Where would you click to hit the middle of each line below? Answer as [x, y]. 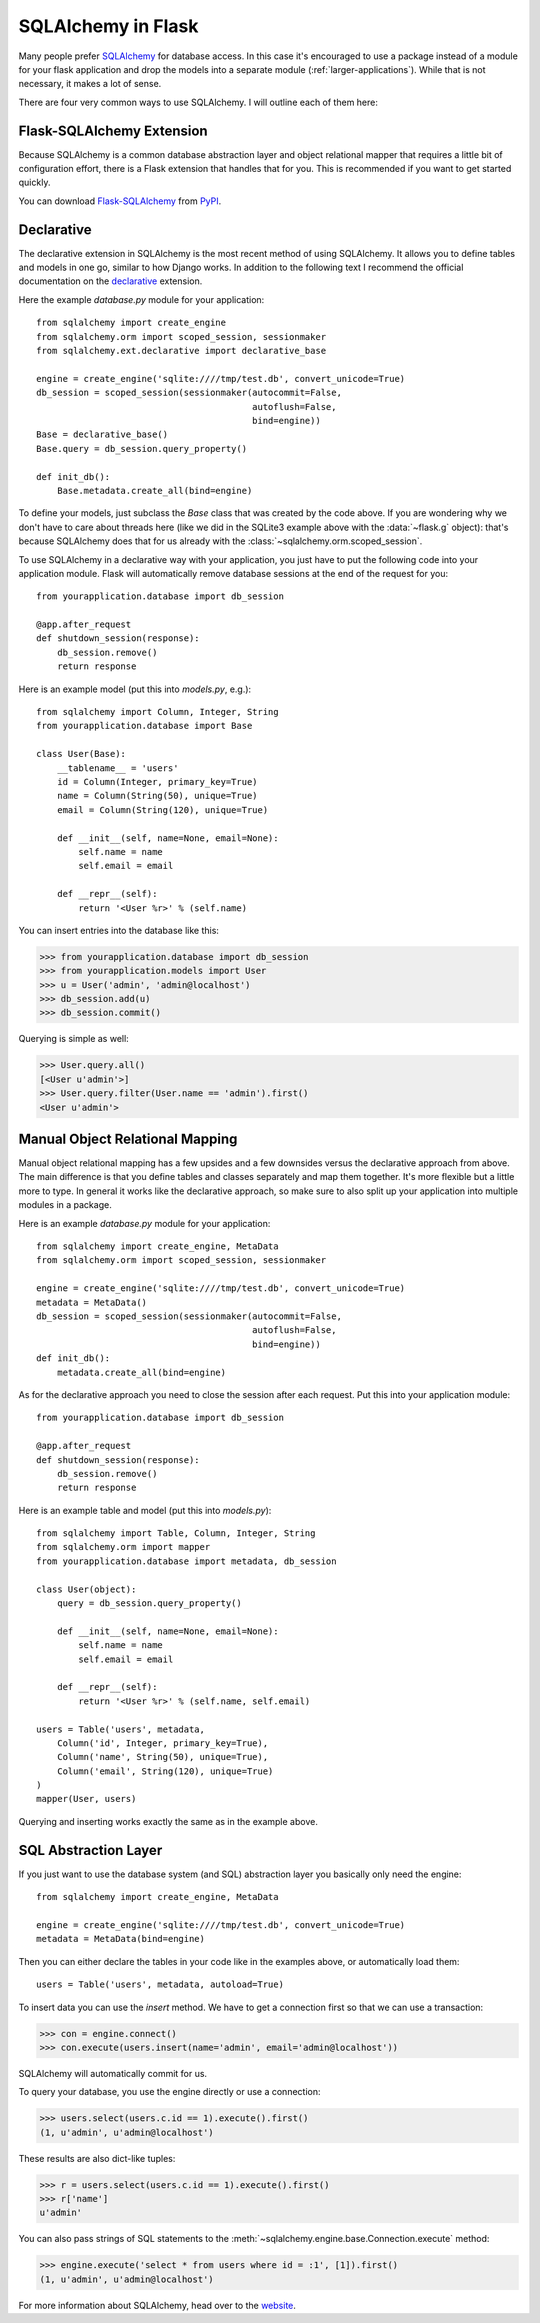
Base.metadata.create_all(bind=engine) [154, 490]
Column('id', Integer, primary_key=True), [162, 1743]
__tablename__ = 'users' [117, 768]
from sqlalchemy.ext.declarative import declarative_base [181, 351]
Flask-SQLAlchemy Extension [113, 130]
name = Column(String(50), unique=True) [157, 796]
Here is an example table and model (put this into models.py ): [145, 1510]
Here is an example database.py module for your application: [144, 1223]
